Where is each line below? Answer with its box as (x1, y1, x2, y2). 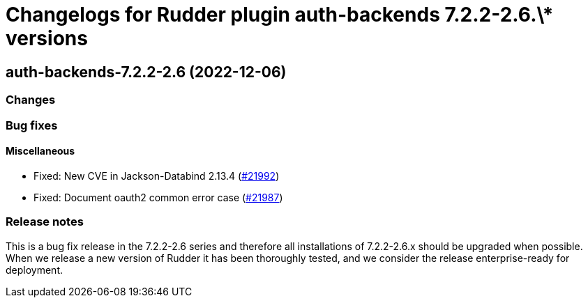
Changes (6, 93, 56, 107)
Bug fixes (6, 118, 58, 132)
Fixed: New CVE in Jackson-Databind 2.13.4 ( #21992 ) (33, 169, 280, 182)
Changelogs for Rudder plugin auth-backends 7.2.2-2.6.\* (6, 3, 554, 26)
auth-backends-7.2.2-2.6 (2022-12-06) (6, 63, 287, 81)
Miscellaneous (6, 145, 75, 157)
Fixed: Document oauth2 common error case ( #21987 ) (33, 191, 283, 203)
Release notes (6, 215, 84, 229)
